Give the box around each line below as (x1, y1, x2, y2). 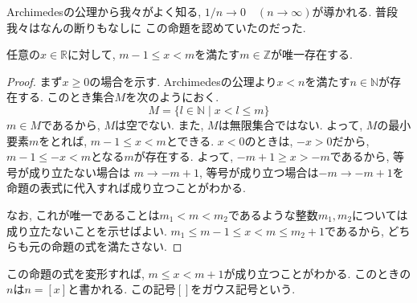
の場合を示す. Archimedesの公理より (89, 72, 277, 89)
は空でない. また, (115, 116, 204, 133)
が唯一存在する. (270, 46, 353, 63)
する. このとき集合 (17, 88, 115, 105)
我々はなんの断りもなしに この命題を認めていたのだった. (6, 18, 306, 35)
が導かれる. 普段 (312, 3, 399, 19)
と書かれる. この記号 (67, 280, 176, 297)
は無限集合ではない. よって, (218, 116, 363, 133)
